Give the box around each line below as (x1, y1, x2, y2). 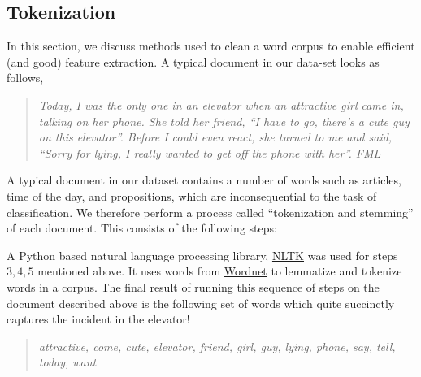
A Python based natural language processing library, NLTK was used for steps (7, 246, 398, 263)
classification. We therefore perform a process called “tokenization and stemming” (7, 203, 414, 220)
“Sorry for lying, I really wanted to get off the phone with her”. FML (38, 144, 381, 161)
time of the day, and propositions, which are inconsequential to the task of (7, 187, 377, 204)
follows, (7, 69, 44, 86)
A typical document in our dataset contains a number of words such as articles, (7, 171, 401, 188)
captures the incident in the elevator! (7, 310, 190, 327)
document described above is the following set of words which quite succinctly (7, 294, 395, 311)
